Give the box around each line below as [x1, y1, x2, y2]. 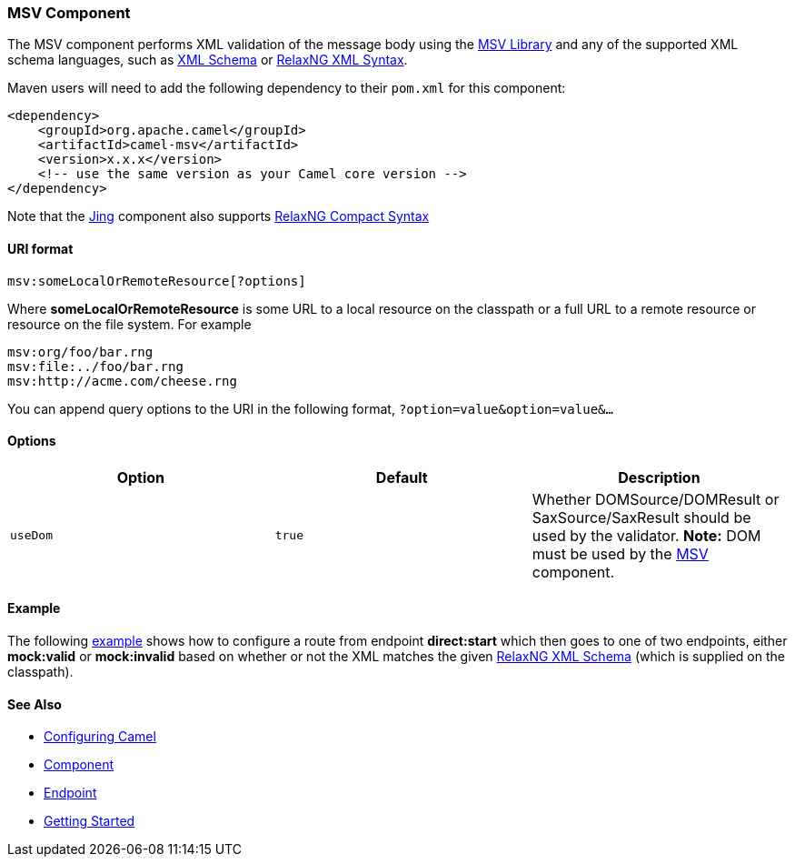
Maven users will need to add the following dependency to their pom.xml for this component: [7, 80, 566, 96]
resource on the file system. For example [7, 316, 252, 332]
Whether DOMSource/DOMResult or [532, 489, 780, 508]
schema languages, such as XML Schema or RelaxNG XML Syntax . [7, 52, 408, 68]
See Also [7, 696, 62, 712]
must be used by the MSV [532, 544, 709, 563]
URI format [7, 240, 74, 256]
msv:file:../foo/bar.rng [7, 358, 184, 374]
